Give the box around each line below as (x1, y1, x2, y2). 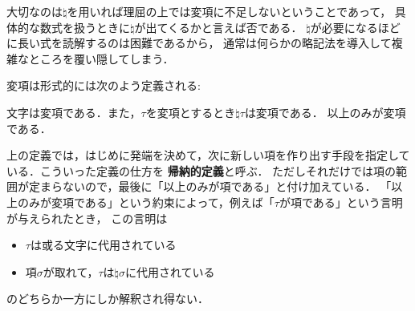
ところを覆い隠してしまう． (28, 50, 174, 67)
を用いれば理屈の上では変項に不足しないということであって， (67, 3, 392, 19)
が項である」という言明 (279, 193, 403, 210)
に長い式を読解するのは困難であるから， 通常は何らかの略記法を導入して (6, 34, 392, 51)
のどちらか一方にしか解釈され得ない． (6, 290, 209, 307)
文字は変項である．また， (6, 103, 141, 120)
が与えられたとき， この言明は (6, 209, 168, 226)
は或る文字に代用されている (30, 236, 177, 253)
